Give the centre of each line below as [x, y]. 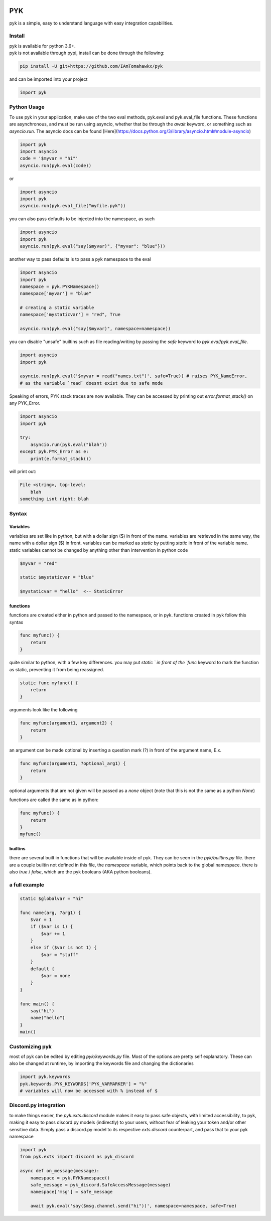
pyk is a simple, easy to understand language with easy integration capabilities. [91, 23]
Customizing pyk [31, 1046]
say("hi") [42, 1011]
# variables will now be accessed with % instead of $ [89, 1091]
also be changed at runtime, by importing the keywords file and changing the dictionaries [102, 1063]
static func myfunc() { [49, 683]
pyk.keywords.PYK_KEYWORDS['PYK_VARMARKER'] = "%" [84, 1084]
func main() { [37, 1004]
